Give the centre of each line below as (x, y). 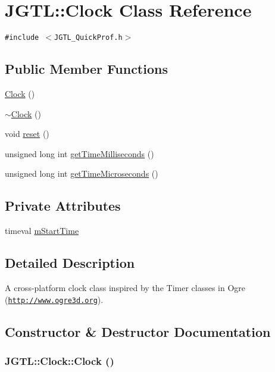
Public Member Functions (86, 69)
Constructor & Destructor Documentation (138, 331)
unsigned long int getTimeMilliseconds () (79, 153)
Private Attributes (63, 206)
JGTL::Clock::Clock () (60, 360)
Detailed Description (70, 263)
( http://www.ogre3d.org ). (54, 299)
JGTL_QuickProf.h (88, 38)
